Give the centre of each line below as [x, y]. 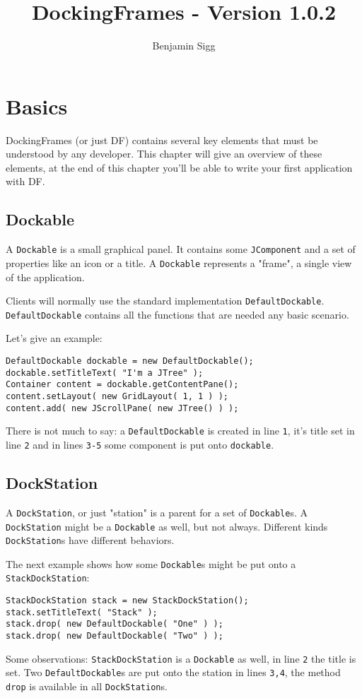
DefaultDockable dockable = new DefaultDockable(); [130, 361]
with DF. [25, 181]
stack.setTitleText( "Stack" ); [82, 612]
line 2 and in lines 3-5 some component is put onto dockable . [140, 444]
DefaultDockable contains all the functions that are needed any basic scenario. [177, 314]
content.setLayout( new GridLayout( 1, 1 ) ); [117, 397]
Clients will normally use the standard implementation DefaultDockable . [165, 301]
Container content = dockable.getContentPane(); [122, 385]
